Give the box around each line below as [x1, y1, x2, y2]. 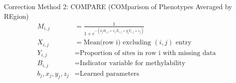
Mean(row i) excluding [83, 39, 151, 46]
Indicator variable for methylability [80, 60, 185, 67]
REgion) [4, 11, 29, 21]
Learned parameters [80, 70, 139, 77]
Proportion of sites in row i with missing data [80, 49, 216, 56]
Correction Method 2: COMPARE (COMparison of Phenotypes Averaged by [4, 1, 232, 11]
